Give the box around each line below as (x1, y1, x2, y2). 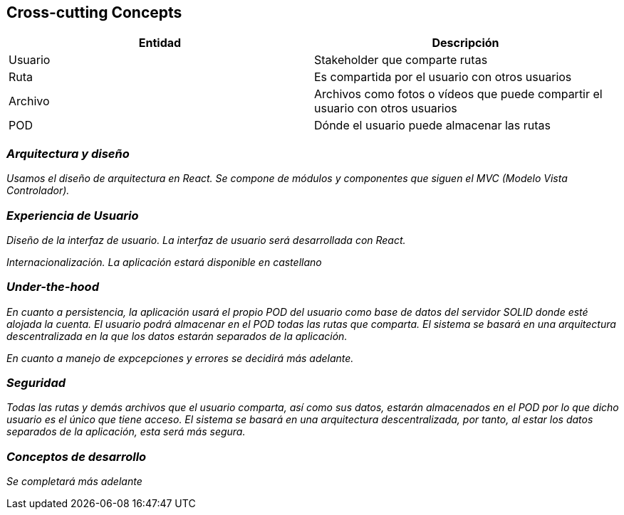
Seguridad (6, 376, 66, 391)
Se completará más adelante (6, 475, 142, 488)
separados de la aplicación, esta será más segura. (6, 425, 246, 438)
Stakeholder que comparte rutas (314, 53, 488, 68)
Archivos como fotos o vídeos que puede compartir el (314, 87, 603, 102)
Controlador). (6, 184, 70, 197)
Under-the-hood (6, 280, 99, 294)
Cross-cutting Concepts (6, 4, 182, 21)
